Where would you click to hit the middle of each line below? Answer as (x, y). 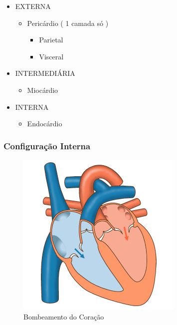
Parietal (51, 40)
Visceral (51, 56)
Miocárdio (43, 90)
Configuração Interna (47, 146)
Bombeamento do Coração (64, 316)
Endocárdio (45, 124)
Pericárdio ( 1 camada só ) (68, 23)
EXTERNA (33, 6)
